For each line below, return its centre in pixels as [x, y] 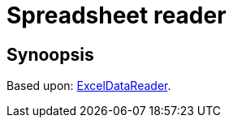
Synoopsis [50, 54]
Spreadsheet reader [116, 15]
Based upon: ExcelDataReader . [89, 86]
